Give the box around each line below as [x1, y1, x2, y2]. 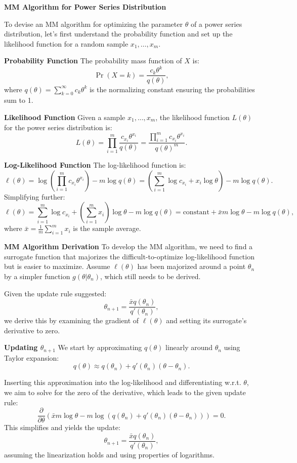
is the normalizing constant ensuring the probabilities [89, 84, 255, 94]
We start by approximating [58, 342, 142, 353]
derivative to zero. [4, 325, 60, 335]
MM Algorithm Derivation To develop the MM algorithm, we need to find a [4, 241, 253, 252]
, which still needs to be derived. [100, 271, 201, 281]
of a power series [190, 18, 242, 29]
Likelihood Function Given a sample [4, 111, 125, 122]
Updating [4, 342, 38, 353]
